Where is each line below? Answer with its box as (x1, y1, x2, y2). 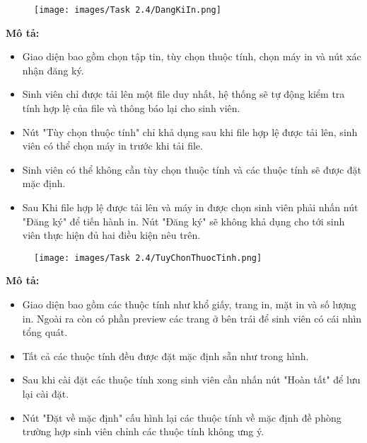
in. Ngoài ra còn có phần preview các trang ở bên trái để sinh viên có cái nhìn (22, 310, 362, 325)
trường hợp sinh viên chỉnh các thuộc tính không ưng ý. (22, 424, 264, 439)
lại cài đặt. (22, 386, 69, 400)
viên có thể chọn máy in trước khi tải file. (22, 138, 203, 153)
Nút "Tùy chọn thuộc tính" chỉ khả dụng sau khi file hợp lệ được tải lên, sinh (22, 124, 358, 139)
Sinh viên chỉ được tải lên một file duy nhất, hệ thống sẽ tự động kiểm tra (22, 86, 345, 101)
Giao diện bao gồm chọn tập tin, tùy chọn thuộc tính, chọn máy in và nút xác (22, 49, 361, 64)
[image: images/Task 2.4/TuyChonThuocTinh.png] (34, 252, 262, 263)
